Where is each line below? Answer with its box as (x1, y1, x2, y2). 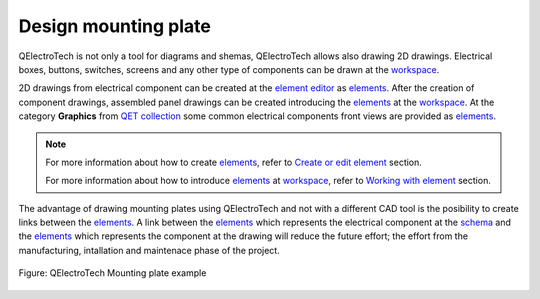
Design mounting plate (18, 15, 212, 37)
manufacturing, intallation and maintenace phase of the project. (18, 244, 280, 256)
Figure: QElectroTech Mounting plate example (18, 267, 207, 279)
